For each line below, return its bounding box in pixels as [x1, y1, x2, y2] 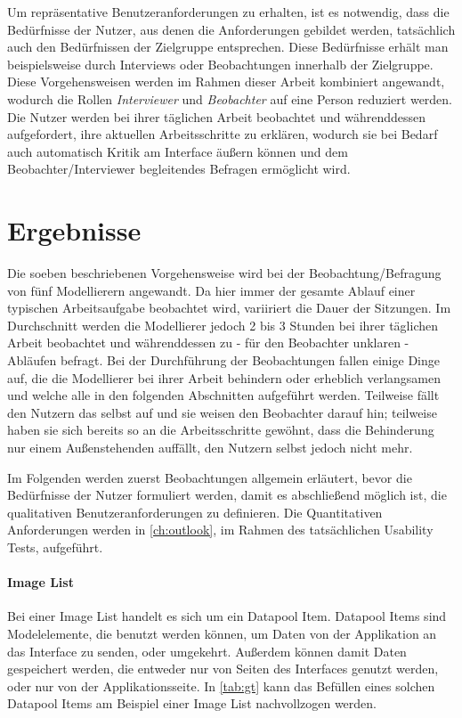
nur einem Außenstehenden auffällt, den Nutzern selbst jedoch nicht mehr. [7, 438, 413, 456]
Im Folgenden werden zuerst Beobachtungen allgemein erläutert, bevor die [7, 468, 412, 486]
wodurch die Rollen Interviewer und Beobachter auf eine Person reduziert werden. [7, 89, 453, 108]
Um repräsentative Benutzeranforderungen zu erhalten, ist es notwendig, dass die [7, 3, 450, 20]
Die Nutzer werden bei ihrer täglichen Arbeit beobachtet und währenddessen [7, 107, 426, 126]
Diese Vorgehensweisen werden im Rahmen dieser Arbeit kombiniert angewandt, [7, 72, 445, 91]
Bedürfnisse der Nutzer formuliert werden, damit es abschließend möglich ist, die [7, 485, 447, 504]
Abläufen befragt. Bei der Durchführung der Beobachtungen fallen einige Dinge [7, 351, 440, 370]
